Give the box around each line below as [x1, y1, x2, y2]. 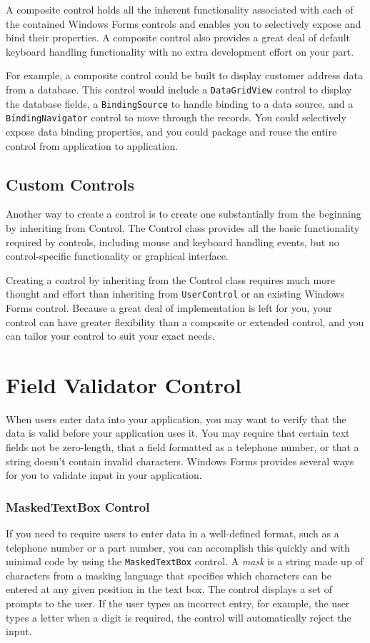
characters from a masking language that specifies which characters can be [6, 567, 331, 582]
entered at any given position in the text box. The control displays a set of [6, 582, 332, 597]
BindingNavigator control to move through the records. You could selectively [6, 110, 346, 125]
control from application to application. [6, 138, 179, 153]
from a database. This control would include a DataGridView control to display [6, 81, 352, 96]
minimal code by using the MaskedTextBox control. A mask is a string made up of [6, 554, 364, 569]
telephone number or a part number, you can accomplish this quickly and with [6, 540, 350, 555]
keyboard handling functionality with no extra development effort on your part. [6, 44, 354, 59]
